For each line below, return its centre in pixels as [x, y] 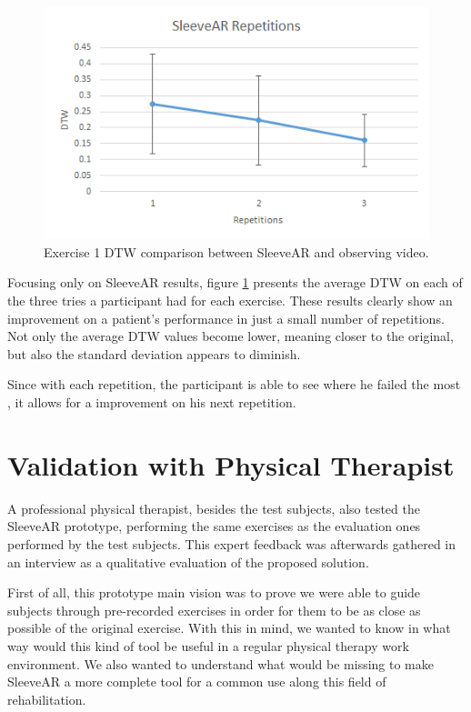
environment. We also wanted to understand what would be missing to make [220, 663]
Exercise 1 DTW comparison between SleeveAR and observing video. [236, 251]
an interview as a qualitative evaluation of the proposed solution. [188, 562]
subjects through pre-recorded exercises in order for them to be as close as [214, 610]
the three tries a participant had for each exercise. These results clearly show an [230, 301]
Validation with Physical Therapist [231, 464]
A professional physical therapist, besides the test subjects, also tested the [214, 508]
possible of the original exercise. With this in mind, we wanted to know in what [229, 628]
